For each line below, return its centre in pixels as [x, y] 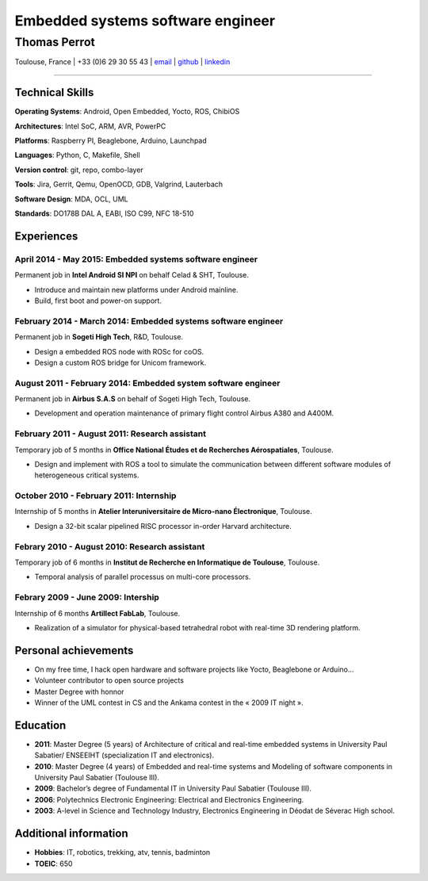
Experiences [46, 236]
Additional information [71, 834]
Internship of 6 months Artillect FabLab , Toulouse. [97, 613]
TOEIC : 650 [53, 864]
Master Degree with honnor [79, 691]
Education [40, 725]
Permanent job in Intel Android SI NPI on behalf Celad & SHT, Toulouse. [132, 275]
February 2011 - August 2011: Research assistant [110, 434]
